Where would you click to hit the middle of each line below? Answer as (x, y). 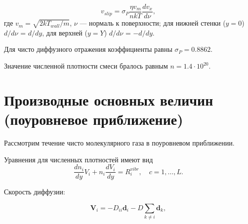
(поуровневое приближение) (94, 119)
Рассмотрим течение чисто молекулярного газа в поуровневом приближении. (119, 142)
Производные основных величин (109, 99)
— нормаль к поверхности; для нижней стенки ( (153, 23)
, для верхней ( (65, 32)
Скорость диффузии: (35, 192)
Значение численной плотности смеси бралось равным (86, 66)
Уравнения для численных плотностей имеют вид (79, 159)
